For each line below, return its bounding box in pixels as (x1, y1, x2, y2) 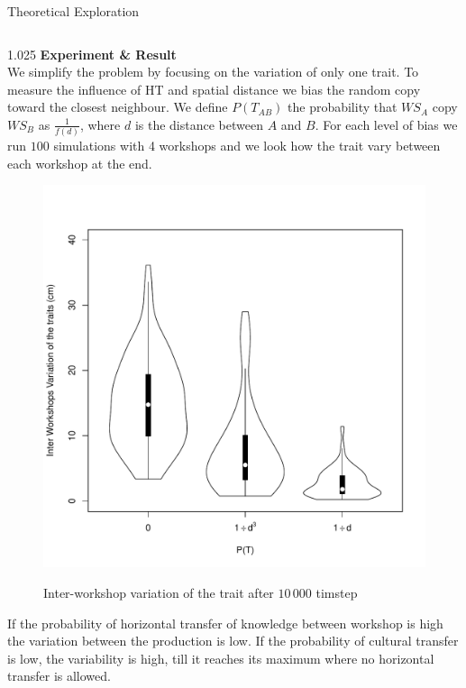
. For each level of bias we (315, 115, 458, 133)
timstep (315, 583, 358, 602)
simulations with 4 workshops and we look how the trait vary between (53, 136, 441, 155)
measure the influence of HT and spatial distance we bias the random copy (7, 79, 421, 98)
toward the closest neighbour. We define (7, 97, 228, 116)
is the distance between (134, 115, 263, 133)
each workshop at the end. (7, 153, 152, 172)
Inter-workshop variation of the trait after (43, 583, 274, 602)
